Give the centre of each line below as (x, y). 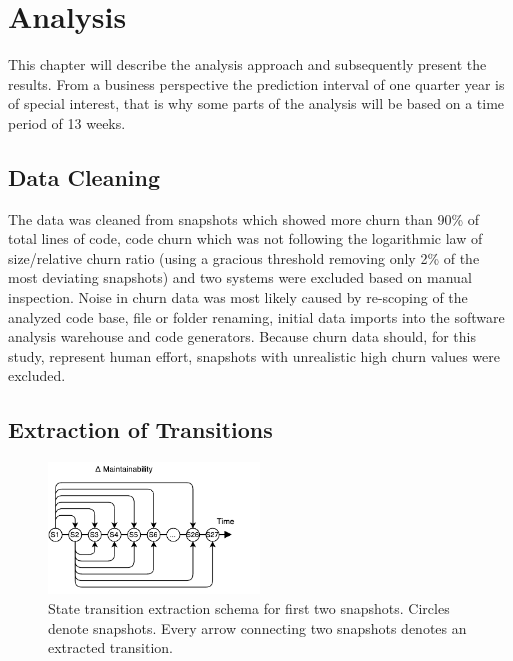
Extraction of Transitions (140, 429)
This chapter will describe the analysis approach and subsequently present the (247, 64)
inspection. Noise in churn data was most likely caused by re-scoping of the (238, 297)
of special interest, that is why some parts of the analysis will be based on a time (256, 103)
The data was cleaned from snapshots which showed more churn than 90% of (244, 218)
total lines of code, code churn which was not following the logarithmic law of (245, 238)
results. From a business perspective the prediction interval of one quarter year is (256, 83)
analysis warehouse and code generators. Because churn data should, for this (242, 336)
